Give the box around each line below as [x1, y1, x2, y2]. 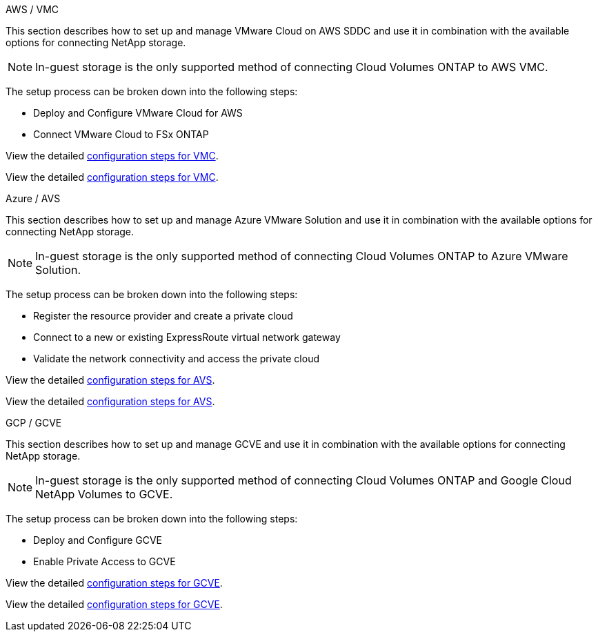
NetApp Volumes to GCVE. [35, 487, 173, 501]
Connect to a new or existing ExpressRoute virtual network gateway [33, 331, 341, 343]
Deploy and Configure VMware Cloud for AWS [33, 107, 243, 119]
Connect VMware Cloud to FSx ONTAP [33, 128, 209, 140]
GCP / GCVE [6, 417, 62, 429]
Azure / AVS [6, 193, 61, 204]
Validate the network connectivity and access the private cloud [33, 353, 319, 364]
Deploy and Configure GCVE [33, 534, 163, 546]
